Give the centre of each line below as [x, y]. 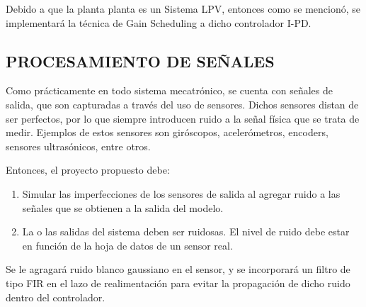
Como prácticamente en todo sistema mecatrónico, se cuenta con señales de [169, 90]
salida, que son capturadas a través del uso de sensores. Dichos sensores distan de [182, 104]
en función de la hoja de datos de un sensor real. [127, 245]
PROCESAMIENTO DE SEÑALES [140, 61]
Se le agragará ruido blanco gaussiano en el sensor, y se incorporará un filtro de [178, 269]
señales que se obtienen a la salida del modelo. [123, 207]
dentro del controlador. [56, 297]
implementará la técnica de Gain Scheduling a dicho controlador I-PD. [159, 22]
